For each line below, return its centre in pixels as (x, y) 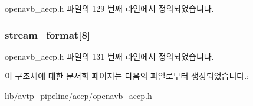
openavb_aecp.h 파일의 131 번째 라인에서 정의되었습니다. (109, 56)
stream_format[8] (48, 34)
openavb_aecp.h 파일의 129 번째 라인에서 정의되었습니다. (109, 8)
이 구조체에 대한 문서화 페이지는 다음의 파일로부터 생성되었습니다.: (127, 76)
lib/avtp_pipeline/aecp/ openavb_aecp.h (78, 95)
